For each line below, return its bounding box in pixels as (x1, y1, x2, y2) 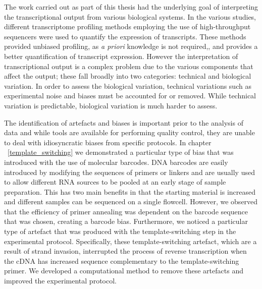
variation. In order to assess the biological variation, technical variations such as (4, 80, 251, 91)
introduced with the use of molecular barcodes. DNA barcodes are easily (4, 156, 228, 167)
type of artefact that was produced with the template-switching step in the (4, 226, 236, 237)
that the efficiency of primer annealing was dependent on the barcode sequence (4, 206, 248, 216)
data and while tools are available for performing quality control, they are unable (4, 127, 255, 138)
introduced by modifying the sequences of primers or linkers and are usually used (4, 166, 255, 177)
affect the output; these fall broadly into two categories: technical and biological (4, 71, 251, 81)
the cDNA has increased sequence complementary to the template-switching (4, 255, 239, 266)
